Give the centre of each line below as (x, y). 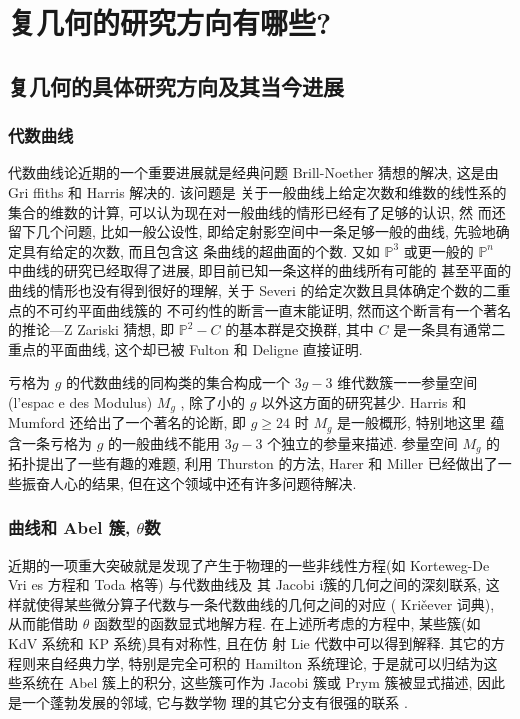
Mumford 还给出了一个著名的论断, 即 (127, 422)
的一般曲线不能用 (164, 442)
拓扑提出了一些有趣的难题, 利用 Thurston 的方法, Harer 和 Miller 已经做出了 (253, 463)
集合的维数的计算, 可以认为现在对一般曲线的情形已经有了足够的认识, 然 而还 (257, 211)
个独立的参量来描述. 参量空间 (362, 442)
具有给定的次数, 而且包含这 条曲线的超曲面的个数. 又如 (200, 250)
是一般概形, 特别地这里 (411, 422)
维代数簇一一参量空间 (407, 382)
